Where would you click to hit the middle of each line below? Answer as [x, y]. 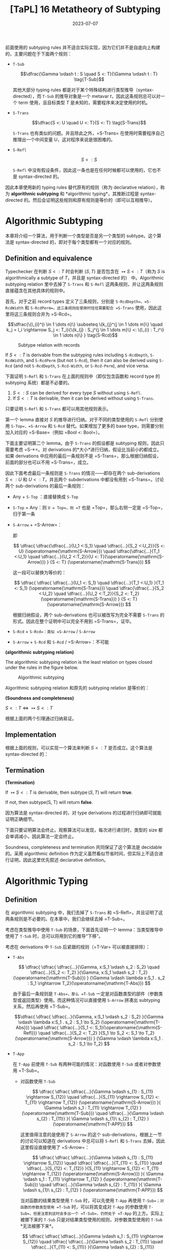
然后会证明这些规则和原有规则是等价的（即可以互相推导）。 [94, 200]
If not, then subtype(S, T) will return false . [49, 802]
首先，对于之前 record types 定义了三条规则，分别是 [60, 301]
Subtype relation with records [49, 345]
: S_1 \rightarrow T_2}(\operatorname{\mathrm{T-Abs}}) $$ [89, 983]
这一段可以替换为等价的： [39, 572]
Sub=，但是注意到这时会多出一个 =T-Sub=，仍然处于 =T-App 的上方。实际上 [92, 1213]
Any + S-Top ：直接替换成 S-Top [45, 497]
